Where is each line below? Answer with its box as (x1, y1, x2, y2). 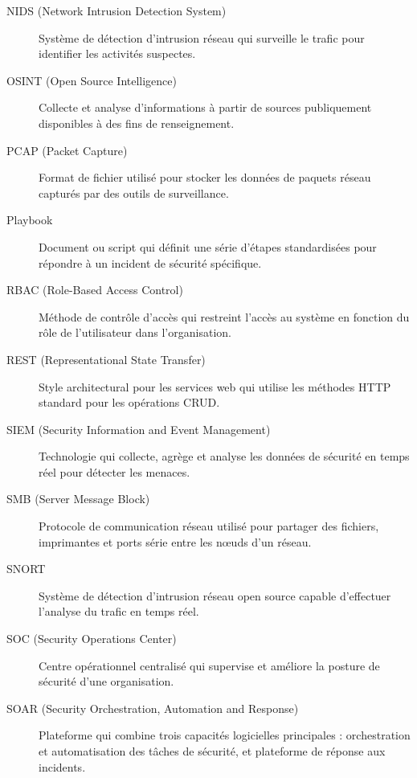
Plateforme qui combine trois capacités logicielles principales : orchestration (39, 727, 411, 743)
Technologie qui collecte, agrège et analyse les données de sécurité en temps (39, 448, 410, 465)
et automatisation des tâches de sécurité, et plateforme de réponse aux (39, 743, 386, 759)
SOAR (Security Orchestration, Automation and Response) (6, 699, 299, 716)
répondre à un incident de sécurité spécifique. (39, 254, 262, 271)
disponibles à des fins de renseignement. (39, 114, 235, 131)
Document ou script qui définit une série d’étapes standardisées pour (39, 238, 377, 255)
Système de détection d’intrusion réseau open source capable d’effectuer (39, 587, 391, 604)
